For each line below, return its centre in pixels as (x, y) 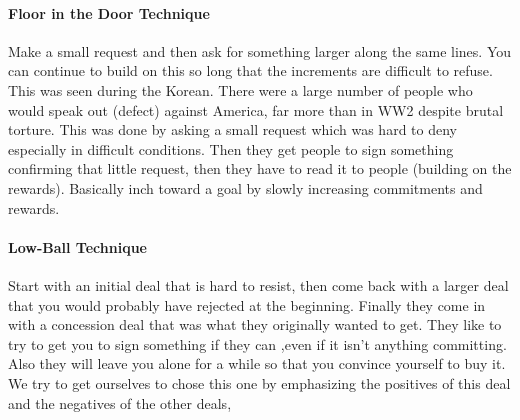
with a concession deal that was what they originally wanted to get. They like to (255, 324)
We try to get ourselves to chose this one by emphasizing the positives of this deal (259, 382)
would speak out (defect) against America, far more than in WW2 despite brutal (256, 109)
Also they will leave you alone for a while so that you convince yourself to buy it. (257, 363)
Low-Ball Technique (77, 246)
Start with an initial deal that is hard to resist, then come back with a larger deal (258, 284)
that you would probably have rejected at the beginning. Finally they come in (247, 304)
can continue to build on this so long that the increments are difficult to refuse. (250, 70)
